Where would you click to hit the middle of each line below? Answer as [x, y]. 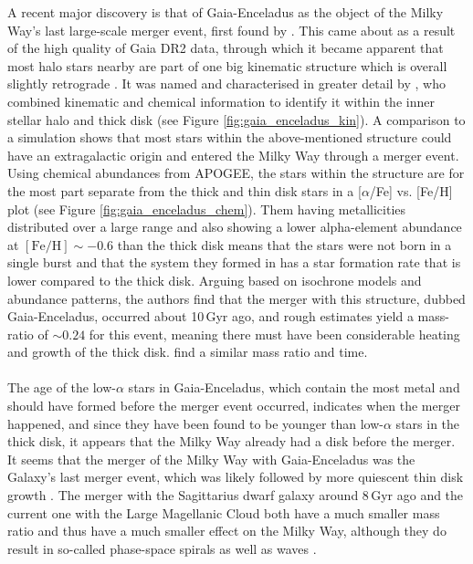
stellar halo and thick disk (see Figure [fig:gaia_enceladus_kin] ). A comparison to [236, 119]
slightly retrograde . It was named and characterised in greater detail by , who [226, 84]
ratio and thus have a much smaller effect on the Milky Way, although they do [227, 531]
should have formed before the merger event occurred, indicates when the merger [234, 406]
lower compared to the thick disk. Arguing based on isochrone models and [215, 280]
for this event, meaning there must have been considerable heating [274, 334]
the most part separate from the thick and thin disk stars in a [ [184, 190]
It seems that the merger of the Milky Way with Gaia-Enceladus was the [211, 459]
